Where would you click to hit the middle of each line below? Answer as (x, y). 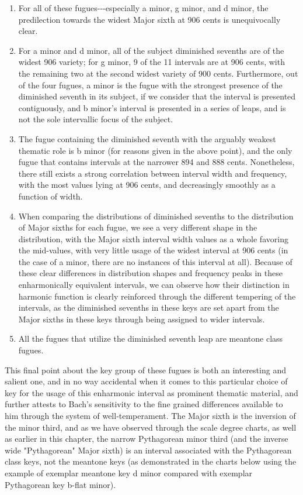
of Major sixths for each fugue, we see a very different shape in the (138, 227)
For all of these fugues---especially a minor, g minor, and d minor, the (143, 8)
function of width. (50, 196)
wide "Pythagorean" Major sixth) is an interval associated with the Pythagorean (148, 450)
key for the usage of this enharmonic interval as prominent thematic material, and (151, 392)
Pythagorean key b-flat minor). (60, 484)
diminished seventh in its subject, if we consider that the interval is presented (157, 96)
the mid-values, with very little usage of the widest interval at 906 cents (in (153, 250)
